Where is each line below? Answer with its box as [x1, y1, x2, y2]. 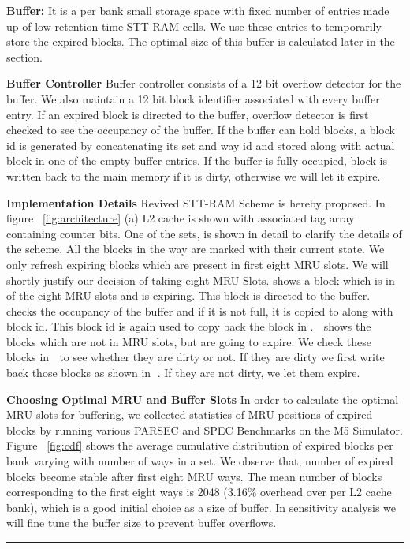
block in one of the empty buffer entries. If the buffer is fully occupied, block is [6, 152, 387, 169]
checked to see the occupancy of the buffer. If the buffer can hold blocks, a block [6, 121, 395, 138]
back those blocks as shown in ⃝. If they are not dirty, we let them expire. [6, 364, 360, 381]
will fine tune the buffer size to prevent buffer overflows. [6, 514, 277, 531]
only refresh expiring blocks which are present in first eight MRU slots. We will [6, 256, 389, 272]
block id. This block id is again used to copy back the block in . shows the [6, 318, 371, 334]
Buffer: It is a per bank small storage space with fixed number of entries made [6, 2, 389, 18]
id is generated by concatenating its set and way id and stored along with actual [6, 136, 395, 153]
